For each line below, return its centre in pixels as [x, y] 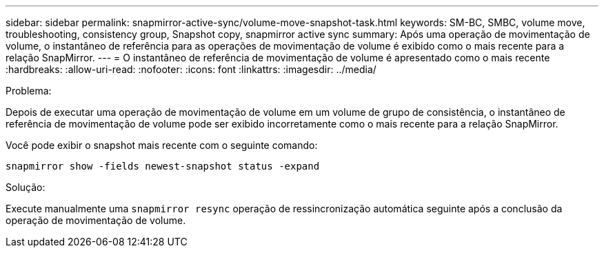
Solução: [26, 187]
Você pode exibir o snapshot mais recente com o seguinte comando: [162, 145]
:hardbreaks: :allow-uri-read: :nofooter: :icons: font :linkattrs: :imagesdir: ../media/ [191, 69]
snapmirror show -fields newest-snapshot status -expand [163, 166]
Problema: [29, 91]
